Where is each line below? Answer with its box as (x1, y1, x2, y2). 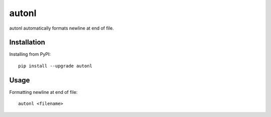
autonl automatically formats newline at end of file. (9, 25, 114, 31)
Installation (9, 38, 45, 47)
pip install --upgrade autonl (18, 63, 93, 69)
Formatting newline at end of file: (9, 89, 78, 95)
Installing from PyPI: (9, 51, 51, 57)
